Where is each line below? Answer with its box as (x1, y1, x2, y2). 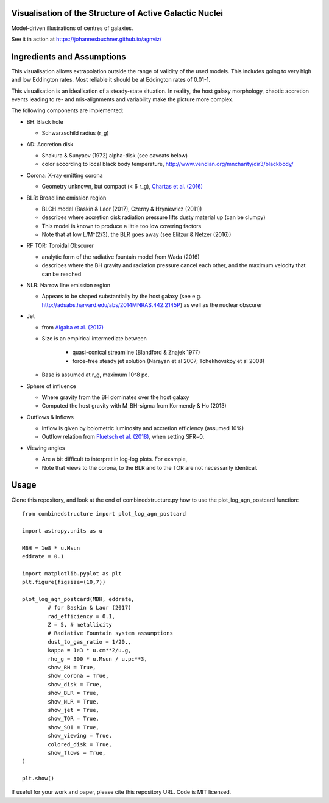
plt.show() (22, 775, 55, 782)
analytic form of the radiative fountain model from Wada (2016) (41, 253, 200, 261)
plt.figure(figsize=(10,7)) (22, 578, 106, 586)
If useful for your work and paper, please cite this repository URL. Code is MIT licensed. (11, 788, 232, 796)
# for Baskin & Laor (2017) (48, 604, 132, 611)
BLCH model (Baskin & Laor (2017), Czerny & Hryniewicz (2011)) (41, 205, 202, 212)
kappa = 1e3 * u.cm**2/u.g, (48, 647, 132, 654)
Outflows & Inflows (26, 413, 74, 420)
